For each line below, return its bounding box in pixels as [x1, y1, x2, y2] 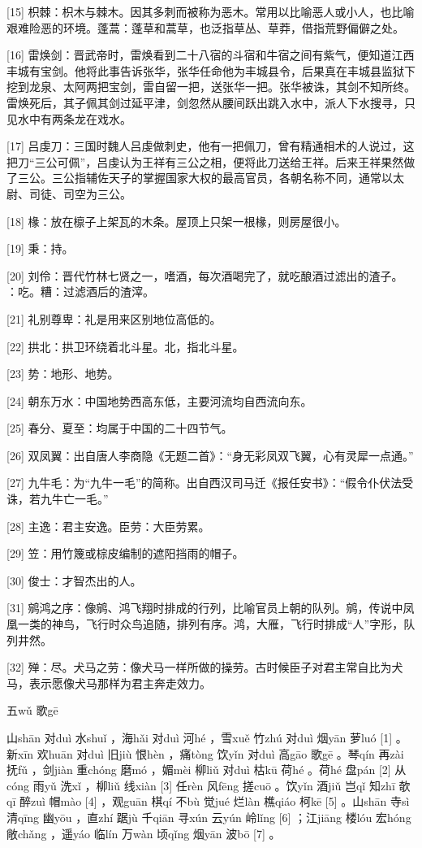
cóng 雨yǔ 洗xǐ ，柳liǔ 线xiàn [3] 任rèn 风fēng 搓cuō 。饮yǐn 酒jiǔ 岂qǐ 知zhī [6, 776, 395, 794]
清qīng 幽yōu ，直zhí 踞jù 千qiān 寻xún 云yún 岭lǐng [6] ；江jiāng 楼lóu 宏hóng [6, 808, 411, 825]
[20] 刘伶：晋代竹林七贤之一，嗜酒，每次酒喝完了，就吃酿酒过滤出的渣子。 [6, 267, 403, 284]
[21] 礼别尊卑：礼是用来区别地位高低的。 [6, 310, 222, 327]
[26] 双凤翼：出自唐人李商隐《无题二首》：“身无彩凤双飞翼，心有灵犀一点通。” [6, 446, 414, 463]
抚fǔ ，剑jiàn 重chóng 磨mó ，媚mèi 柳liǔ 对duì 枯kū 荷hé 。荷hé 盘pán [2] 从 [6, 761, 407, 778]
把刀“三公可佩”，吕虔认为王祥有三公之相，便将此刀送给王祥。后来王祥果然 [6, 153, 404, 170]
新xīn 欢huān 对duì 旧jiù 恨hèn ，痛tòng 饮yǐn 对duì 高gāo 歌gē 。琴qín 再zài [6, 745, 404, 762]
